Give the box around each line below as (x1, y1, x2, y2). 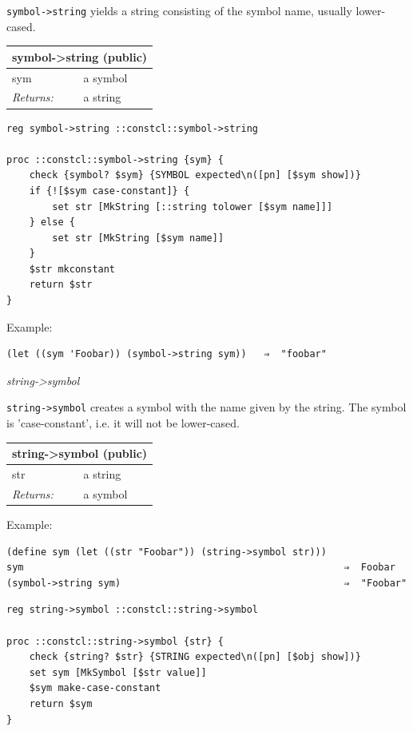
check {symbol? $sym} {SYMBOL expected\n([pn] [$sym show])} (29, 169, 361, 181)
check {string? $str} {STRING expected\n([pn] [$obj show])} (29, 651, 361, 663)
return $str (29, 279, 93, 291)
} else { (29, 217, 75, 228)
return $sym (29, 697, 93, 709)
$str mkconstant (29, 263, 116, 275)
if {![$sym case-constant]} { (29, 185, 190, 197)
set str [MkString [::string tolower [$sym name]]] (52, 201, 333, 213)
